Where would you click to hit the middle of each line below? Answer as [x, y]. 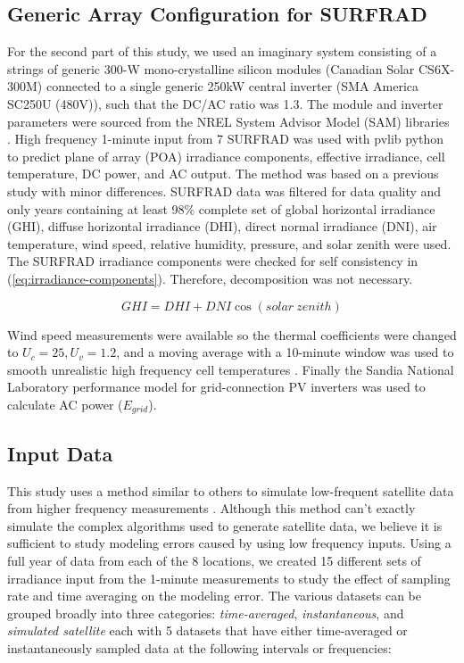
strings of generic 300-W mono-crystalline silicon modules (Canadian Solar [211, 68]
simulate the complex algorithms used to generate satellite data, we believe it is [225, 525]
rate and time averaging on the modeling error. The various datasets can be [215, 596]
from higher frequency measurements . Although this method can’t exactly [211, 508]
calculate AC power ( [65, 404]
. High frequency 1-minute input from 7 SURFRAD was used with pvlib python [226, 139]
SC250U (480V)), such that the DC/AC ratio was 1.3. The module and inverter [225, 103]
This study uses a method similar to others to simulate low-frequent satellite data [231, 490]
